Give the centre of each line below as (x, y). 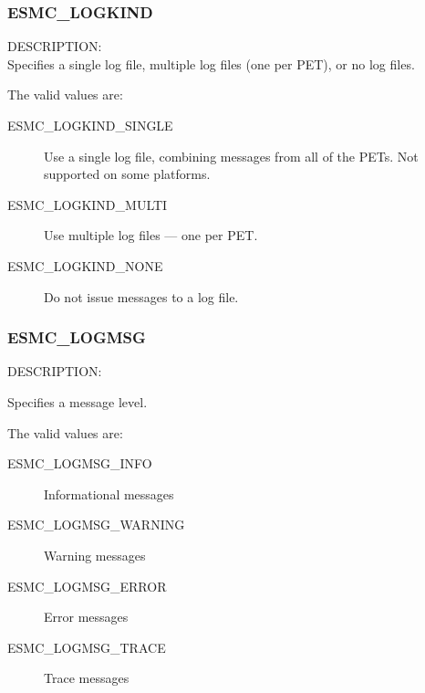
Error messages (86, 617)
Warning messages (95, 555)
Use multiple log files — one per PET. (151, 235)
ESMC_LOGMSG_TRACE (87, 647)
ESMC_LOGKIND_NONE (85, 265)
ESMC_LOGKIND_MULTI (88, 204)
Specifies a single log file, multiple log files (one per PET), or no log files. (211, 63)
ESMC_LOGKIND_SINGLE (90, 125)
